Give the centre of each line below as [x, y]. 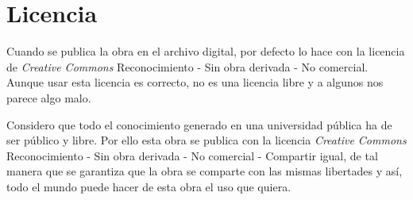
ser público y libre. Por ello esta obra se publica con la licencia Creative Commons [206, 140]
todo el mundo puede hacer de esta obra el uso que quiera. [149, 186]
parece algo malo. [49, 97]
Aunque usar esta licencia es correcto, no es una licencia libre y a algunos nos [195, 82]
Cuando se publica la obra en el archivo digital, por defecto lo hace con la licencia [206, 51]
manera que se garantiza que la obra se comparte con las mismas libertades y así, [205, 171]
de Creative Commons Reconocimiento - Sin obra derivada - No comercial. [187, 66]
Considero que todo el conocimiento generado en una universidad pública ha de [199, 124]
